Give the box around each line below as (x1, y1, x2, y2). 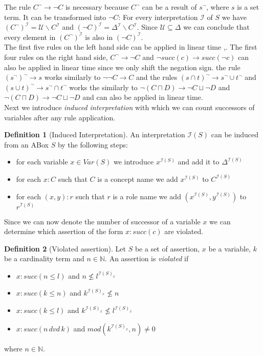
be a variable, (208, 243, 251, 254)
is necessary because (65, 2, 129, 12)
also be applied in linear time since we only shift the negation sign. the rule (4, 61, 240, 72)
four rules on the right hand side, (4, 51, 108, 62)
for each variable (16, 156, 68, 167)
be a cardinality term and (4, 253, 84, 264)
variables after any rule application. (4, 112, 116, 122)
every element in (4, 31, 56, 42)
